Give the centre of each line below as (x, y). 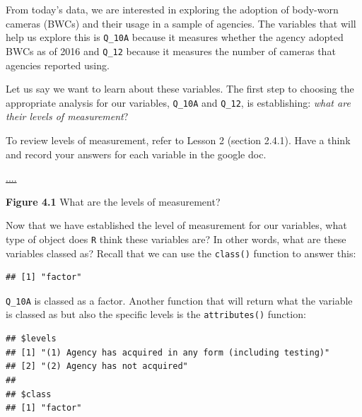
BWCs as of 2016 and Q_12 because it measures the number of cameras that (171, 51)
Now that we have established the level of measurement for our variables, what (176, 225)
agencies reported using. (58, 65)
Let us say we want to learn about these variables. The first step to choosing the (180, 89)
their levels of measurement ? (67, 116)
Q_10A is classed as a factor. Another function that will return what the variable (179, 300)
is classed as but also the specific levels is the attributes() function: (156, 314)
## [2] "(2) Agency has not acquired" (97, 366)
